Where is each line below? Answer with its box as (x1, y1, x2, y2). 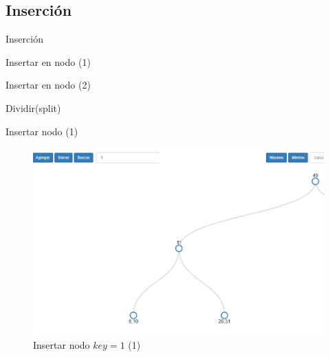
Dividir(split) (5, 100, 61, 115)
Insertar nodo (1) (5, 124, 78, 138)
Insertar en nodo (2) (5, 78, 91, 92)
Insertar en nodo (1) (5, 54, 91, 69)
